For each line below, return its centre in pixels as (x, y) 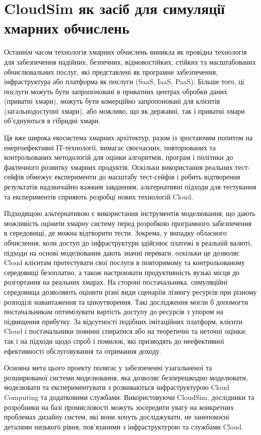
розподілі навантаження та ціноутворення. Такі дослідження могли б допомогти (126, 301)
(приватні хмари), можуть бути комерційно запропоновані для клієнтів (112, 101)
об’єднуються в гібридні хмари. (52, 121)
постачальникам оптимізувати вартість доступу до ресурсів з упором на (114, 311)
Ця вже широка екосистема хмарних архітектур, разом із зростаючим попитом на (128, 138)
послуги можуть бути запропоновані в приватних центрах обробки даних (116, 91)
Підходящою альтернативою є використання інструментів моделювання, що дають (130, 213)
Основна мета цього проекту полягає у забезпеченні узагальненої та (108, 368)
